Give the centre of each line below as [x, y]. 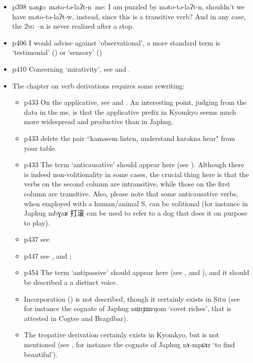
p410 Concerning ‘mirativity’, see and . [71, 68]
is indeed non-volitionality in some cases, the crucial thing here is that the [136, 174]
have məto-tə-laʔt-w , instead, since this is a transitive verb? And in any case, [129, 16]
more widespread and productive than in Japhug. [99, 121]
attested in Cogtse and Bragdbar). [76, 318]
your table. [40, 148]
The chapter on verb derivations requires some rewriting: [98, 85]
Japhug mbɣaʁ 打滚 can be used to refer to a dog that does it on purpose [136, 213]
